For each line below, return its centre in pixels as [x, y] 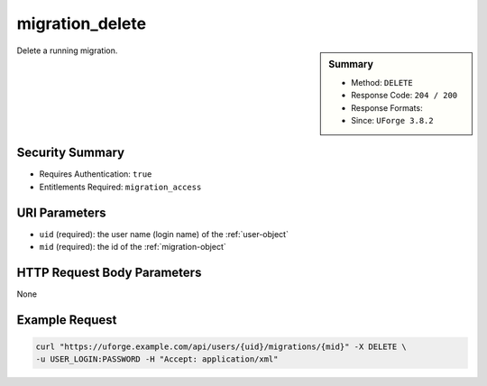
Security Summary [71, 153]
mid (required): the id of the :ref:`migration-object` [133, 247]
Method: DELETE [382, 82]
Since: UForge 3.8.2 [392, 120]
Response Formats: [387, 107]
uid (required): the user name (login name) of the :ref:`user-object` [164, 234]
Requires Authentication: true [96, 174]
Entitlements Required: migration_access [120, 187]
